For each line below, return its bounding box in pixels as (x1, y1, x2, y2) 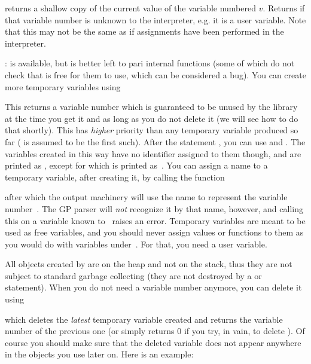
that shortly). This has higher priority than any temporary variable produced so (5, 124, 298, 136)
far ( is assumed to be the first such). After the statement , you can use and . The (5, 135, 306, 148)
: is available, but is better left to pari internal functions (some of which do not (5, 57, 295, 69)
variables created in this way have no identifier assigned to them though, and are (5, 147, 301, 160)
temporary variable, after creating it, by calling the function (5, 170, 225, 183)
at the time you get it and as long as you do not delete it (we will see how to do (5, 112, 298, 124)
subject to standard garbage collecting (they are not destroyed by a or (5, 269, 262, 282)
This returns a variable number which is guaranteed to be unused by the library (5, 100, 298, 113)
